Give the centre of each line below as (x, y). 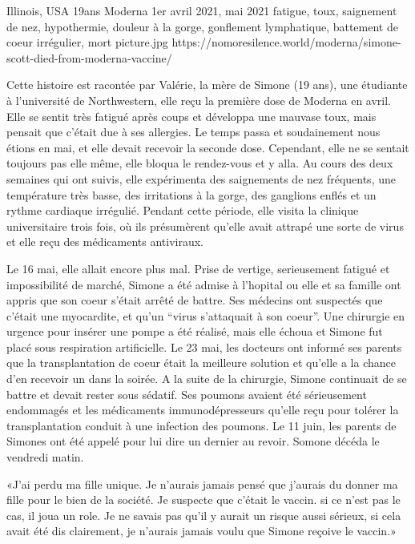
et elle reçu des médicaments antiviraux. (105, 242)
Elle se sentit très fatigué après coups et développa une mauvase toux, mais (191, 116)
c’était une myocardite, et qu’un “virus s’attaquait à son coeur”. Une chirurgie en (206, 315)
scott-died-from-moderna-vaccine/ (89, 57)
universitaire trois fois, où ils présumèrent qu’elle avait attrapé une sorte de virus (205, 226)
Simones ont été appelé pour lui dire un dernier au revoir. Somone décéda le (193, 441)
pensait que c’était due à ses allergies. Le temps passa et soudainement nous (193, 132)
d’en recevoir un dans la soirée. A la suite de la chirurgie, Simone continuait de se (207, 379)
